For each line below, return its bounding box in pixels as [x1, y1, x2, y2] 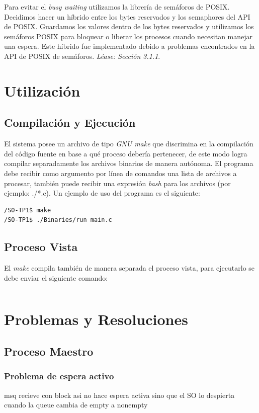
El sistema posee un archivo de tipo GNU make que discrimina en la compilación [4, 138, 253, 149]
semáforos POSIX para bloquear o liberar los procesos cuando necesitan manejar [4, 31, 253, 41]
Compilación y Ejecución [4, 115, 136, 130]
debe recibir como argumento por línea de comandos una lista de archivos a [4, 168, 237, 178]
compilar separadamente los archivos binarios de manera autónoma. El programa [4, 158, 253, 169]
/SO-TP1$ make [4, 206, 51, 214]
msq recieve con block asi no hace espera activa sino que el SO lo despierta [4, 389, 235, 400]
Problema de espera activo [4, 370, 114, 382]
